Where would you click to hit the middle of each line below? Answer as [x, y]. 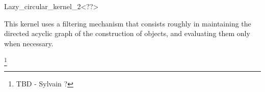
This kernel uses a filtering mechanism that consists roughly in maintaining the [128, 23]
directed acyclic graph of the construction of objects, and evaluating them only [127, 33]
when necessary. [29, 43]
